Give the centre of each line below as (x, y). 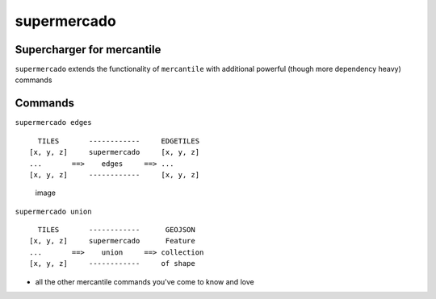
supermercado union (53, 211)
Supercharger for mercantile (88, 50)
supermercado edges (53, 123)
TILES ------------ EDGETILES (119, 141)
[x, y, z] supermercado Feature (112, 241)
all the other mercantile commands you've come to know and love (145, 281)
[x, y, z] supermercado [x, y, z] (115, 152)
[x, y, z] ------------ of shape (112, 264)
